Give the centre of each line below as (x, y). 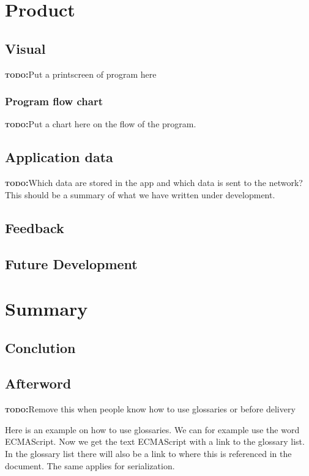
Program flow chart (54, 101)
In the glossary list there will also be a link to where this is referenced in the (148, 454)
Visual (25, 48)
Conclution (40, 347)
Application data (59, 157)
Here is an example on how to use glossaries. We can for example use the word (152, 429)
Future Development (71, 263)
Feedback (35, 227)
